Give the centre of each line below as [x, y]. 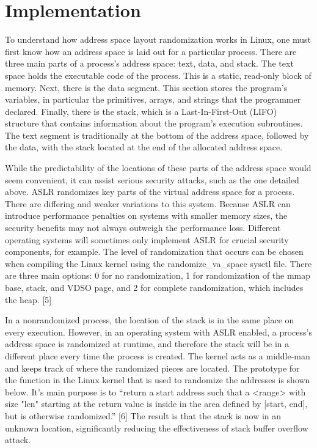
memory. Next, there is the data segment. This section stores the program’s [146, 87]
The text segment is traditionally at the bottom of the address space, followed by [157, 135]
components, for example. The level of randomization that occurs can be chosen [154, 252]
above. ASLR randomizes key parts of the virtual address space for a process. [150, 192]
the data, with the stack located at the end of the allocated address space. [144, 147]
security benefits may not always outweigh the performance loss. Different [143, 228]
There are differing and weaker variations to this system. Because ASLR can [148, 203]
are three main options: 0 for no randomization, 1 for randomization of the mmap [158, 275]
